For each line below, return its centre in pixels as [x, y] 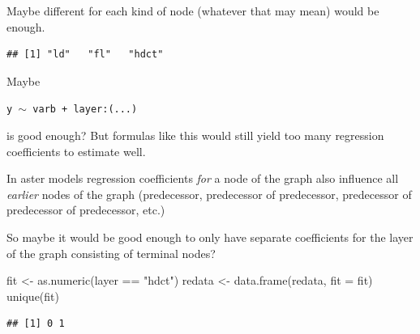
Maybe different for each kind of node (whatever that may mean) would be [193, 11]
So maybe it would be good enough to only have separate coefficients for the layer [210, 237]
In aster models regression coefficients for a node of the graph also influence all [203, 178]
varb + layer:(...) [85, 110]
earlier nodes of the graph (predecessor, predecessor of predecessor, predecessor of [209, 194]
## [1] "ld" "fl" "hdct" [85, 55]
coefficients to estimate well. [76, 151]
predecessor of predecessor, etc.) [86, 210]
